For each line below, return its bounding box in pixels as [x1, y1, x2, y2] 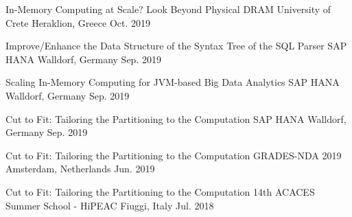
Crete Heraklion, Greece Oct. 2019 [5, 15, 150, 30]
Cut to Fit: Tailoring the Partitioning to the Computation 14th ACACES [5, 184, 315, 198]
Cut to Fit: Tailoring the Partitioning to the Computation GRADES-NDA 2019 [5, 148, 342, 162]
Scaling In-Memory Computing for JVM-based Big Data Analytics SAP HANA [5, 75, 340, 89]
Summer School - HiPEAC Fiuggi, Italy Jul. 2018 [5, 198, 214, 212]
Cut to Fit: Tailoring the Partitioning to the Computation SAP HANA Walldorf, [5, 111, 347, 126]
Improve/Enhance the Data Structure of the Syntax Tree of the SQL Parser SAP [5, 38, 347, 53]
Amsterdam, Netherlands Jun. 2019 [5, 161, 155, 176]
